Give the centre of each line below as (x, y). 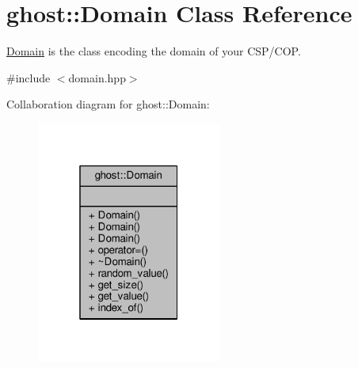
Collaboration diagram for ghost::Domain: (108, 104)
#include (29, 77)
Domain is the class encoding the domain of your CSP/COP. (154, 51)
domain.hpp (97, 77)
